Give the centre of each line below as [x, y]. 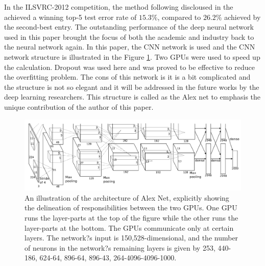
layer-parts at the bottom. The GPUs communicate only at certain [129, 227]
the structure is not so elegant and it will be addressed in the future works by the [132, 87]
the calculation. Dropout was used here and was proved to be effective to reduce [129, 67]
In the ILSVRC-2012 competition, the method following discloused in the [119, 7]
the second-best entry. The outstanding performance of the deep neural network [129, 27]
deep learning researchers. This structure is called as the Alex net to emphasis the [132, 97]
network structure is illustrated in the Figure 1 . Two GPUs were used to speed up [132, 56]
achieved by [243, 17]
